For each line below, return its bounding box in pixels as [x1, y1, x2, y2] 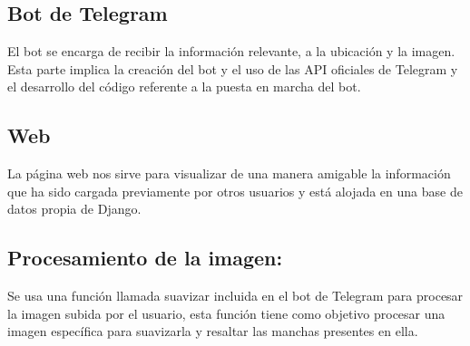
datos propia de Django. [7, 199, 142, 218]
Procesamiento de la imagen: [7, 244, 283, 272]
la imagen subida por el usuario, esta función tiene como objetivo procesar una [7, 303, 446, 322]
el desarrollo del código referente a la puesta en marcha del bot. [7, 77, 361, 96]
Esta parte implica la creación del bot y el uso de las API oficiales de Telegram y [7, 59, 458, 78]
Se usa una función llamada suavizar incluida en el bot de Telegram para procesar [7, 286, 464, 305]
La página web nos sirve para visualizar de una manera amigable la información [7, 164, 451, 183]
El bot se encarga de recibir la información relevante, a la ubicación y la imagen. [7, 42, 455, 61]
